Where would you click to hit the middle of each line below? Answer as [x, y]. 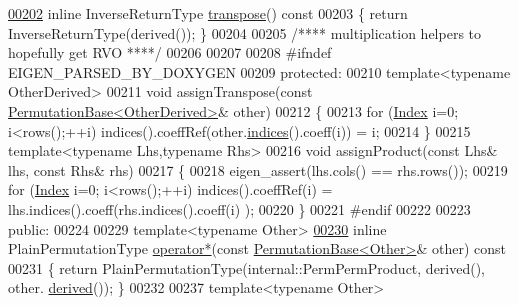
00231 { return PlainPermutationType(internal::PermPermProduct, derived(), [247, 267]
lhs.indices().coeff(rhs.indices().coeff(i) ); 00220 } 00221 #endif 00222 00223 [239, 208]
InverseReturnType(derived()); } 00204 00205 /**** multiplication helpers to [245, 32]
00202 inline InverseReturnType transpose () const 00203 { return [208, 13]
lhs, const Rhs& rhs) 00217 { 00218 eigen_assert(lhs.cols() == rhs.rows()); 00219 [258, 169]
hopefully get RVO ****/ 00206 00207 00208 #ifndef [170, 52]
